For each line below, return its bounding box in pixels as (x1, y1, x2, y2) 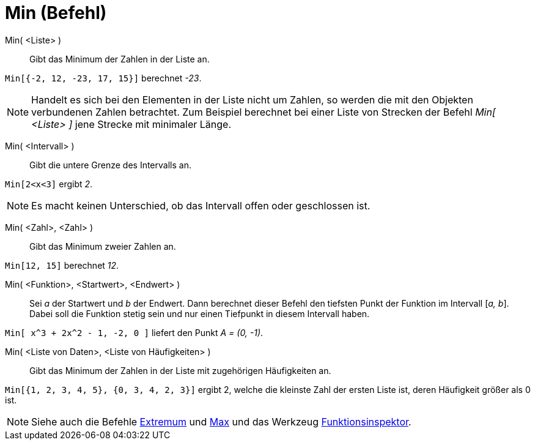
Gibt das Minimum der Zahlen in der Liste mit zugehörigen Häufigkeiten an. (29, 365, 331, 376)
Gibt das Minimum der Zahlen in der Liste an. (29, 53, 210, 64)
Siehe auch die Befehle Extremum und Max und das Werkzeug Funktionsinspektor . (31, 415, 411, 428)
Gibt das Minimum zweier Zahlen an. (29, 241, 176, 252)
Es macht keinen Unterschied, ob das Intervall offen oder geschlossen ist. (31, 199, 371, 212)
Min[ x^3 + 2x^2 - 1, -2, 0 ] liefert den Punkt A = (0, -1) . (5, 327, 264, 338)
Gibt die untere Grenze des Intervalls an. (29, 159, 191, 170)
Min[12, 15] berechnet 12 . (5, 260, 119, 271)
